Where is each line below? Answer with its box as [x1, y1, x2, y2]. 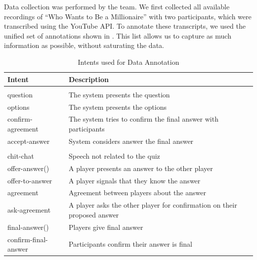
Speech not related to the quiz [69, 150, 160, 161]
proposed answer [69, 209, 119, 219]
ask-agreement [7, 205, 51, 215]
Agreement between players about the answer [69, 187, 206, 198]
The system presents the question [69, 89, 170, 99]
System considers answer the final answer [69, 135, 194, 146]
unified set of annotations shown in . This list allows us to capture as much [4, 30, 231, 41]
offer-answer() [7, 163, 49, 173]
